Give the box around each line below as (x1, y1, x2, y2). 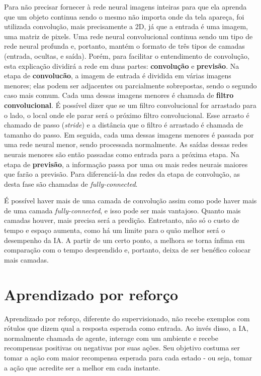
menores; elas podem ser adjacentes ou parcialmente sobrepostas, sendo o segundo (4, 80, 257, 90)
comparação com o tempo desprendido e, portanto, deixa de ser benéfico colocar (4, 244, 251, 255)
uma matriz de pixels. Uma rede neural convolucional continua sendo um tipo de (4, 31, 253, 41)
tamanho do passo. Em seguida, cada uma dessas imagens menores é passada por (4, 129, 254, 140)
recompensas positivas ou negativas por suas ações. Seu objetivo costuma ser (4, 342, 240, 353)
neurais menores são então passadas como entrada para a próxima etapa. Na (4, 149, 239, 159)
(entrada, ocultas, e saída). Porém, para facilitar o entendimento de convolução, (4, 50, 249, 61)
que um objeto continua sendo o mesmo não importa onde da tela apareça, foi (4, 11, 244, 22)
